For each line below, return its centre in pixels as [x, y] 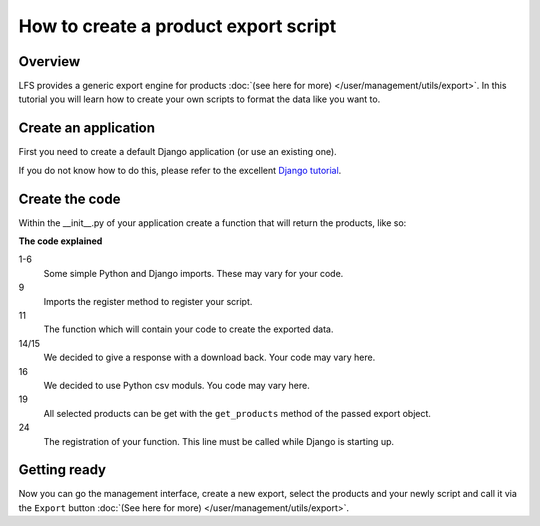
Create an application [86, 128]
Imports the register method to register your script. [148, 301]
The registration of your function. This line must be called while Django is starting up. [219, 441]
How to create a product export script [177, 26]
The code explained [60, 241]
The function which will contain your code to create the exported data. [188, 329]
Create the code [69, 198]
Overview [49, 61]
